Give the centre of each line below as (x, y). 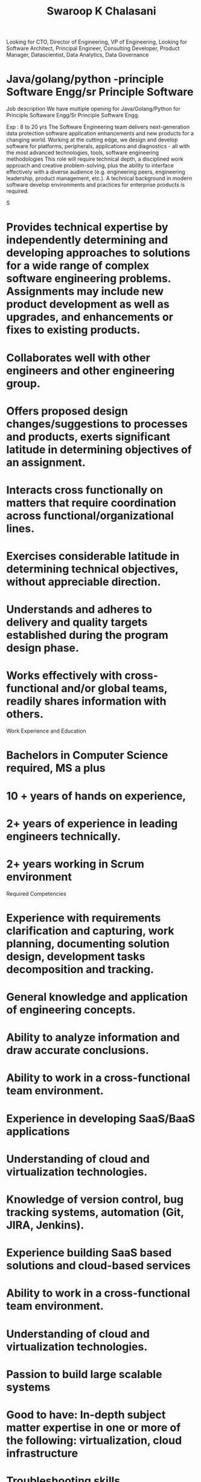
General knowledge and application (97, 997)
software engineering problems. (88, 279)
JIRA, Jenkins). (45, 1225)
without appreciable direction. (84, 582)
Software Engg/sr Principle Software (100, 92)
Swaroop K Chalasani (101, 11)
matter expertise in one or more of (94, 1427)
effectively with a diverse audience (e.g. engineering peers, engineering (96, 172)
